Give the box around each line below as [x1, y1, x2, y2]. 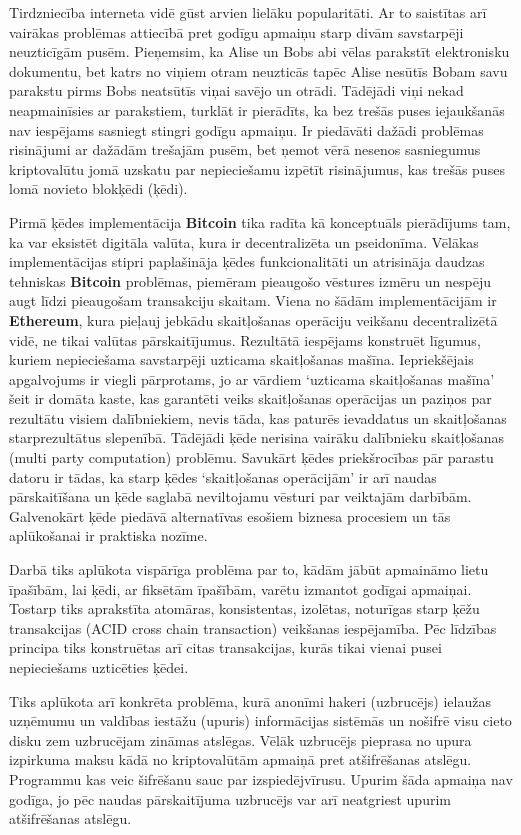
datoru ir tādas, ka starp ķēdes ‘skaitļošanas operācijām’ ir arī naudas [9, 466, 437, 487]
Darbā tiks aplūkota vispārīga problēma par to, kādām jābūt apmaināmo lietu [9, 559, 489, 580]
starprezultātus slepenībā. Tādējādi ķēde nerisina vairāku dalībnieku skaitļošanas [9, 427, 505, 448]
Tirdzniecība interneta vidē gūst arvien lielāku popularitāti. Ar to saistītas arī [9, 2, 487, 22]
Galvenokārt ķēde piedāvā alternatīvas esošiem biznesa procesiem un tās [9, 505, 451, 526]
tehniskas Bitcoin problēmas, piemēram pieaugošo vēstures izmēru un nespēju [9, 270, 491, 291]
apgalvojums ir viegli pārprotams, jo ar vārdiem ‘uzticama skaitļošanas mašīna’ [9, 368, 495, 389]
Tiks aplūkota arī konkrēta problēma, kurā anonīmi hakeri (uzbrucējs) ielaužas [9, 690, 491, 711]
